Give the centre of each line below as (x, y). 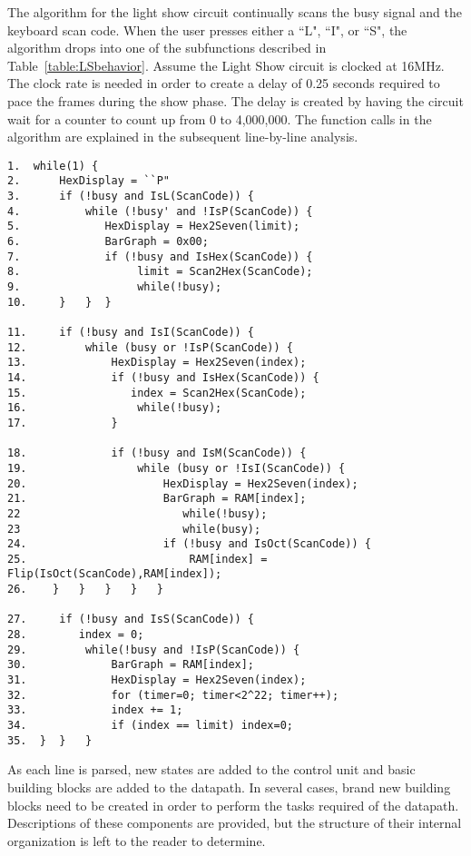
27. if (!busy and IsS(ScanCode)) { (131, 620)
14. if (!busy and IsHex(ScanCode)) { (163, 377)
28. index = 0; (76, 635)
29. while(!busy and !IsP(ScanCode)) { (154, 649)
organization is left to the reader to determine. (137, 840)
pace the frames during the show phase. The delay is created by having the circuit (235, 100)
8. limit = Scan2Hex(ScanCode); (160, 272)
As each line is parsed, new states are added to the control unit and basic (211, 769)
